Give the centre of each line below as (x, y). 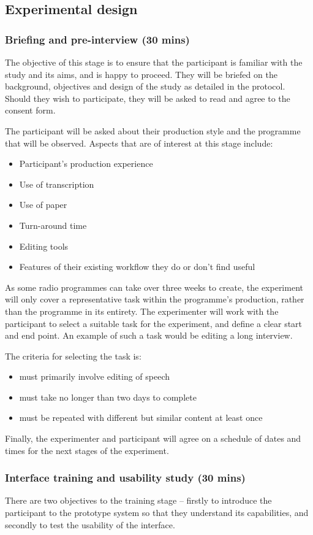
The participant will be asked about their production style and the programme (153, 130)
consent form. (30, 110)
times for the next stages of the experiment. (87, 450)
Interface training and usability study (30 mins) (125, 478)
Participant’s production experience (86, 164)
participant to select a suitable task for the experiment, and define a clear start (154, 323)
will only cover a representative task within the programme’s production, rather (155, 299)
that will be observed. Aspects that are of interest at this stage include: (139, 143)
